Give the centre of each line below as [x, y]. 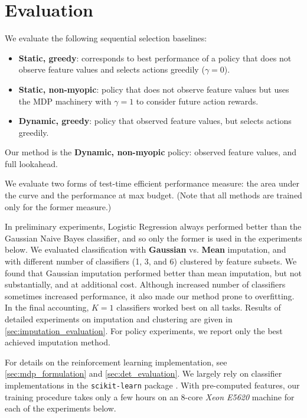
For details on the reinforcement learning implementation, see [116, 362]
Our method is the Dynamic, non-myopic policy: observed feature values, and [151, 152]
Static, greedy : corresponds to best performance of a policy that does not [155, 58]
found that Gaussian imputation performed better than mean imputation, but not [153, 272]
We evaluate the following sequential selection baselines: [106, 38]
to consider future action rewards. [197, 101]
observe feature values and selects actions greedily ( [112, 69]
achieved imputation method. [58, 342]
